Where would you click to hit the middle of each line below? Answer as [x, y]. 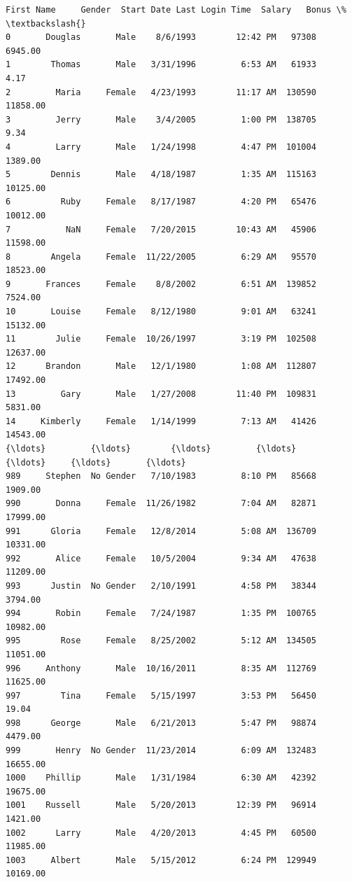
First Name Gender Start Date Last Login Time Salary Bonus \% [176, 10]
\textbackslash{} [46, 23]
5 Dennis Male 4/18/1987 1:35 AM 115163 [161, 175]
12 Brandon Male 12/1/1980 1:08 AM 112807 [161, 366]
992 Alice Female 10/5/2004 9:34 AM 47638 [161, 558]
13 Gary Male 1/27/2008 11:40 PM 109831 [161, 394]
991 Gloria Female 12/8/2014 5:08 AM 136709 [161, 531]
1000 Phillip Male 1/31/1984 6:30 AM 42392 [161, 778]
